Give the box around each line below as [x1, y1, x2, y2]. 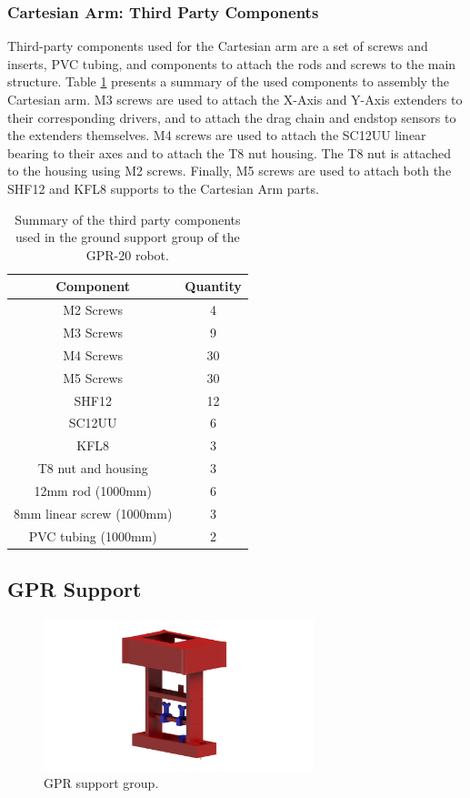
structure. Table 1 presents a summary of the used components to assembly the [7, 72, 450, 91]
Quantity [185, 277, 242, 296]
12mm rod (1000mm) [34, 480, 152, 500]
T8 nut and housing [37, 459, 148, 478]
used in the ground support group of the [15, 227, 240, 247]
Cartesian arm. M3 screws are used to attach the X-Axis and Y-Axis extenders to [7, 90, 463, 108]
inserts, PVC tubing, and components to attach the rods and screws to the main [7, 54, 456, 73]
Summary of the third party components [15, 209, 241, 228]
